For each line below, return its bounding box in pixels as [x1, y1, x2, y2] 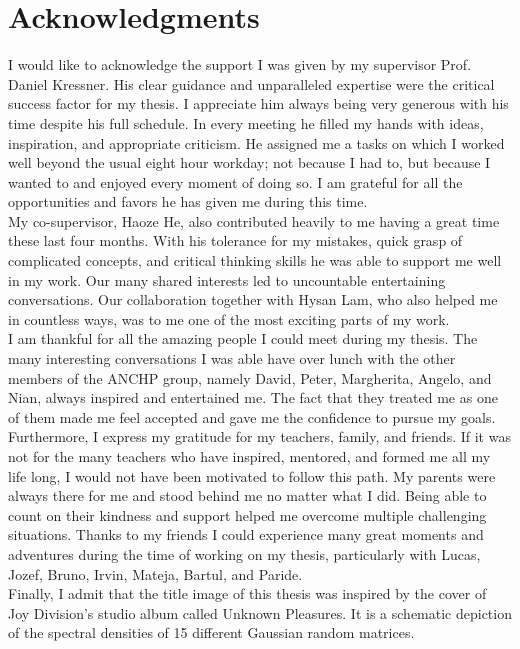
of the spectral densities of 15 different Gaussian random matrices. [8, 622, 415, 643]
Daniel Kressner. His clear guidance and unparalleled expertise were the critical [8, 73, 495, 94]
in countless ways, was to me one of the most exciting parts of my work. [8, 308, 450, 329]
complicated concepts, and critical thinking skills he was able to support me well [8, 250, 502, 271]
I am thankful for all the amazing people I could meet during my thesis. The [8, 328, 478, 349]
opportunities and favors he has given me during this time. [8, 191, 368, 212]
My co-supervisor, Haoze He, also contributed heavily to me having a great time [8, 210, 500, 231]
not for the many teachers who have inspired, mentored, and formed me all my [8, 446, 491, 466]
